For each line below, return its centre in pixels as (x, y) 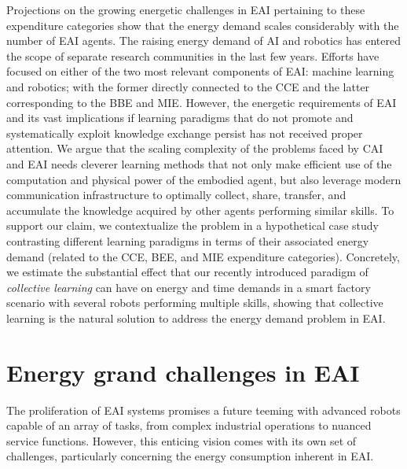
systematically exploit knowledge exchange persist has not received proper (185, 133)
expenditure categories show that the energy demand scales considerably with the (203, 25)
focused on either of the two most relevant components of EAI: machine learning (200, 71)
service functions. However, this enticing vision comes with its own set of (181, 440)
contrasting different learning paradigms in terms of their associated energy (188, 240)
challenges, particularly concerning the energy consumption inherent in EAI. (190, 456)
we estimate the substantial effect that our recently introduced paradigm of (187, 272)
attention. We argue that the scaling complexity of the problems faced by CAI (195, 148)
